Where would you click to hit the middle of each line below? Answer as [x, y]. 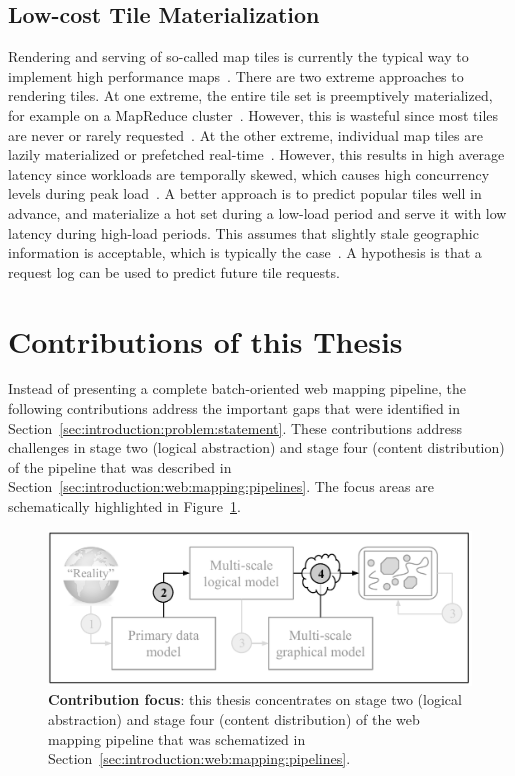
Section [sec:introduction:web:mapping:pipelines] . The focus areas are [221, 486]
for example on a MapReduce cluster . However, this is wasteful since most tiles [253, 114]
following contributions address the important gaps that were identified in [234, 408]
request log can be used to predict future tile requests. [174, 271]
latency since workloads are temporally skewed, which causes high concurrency [249, 173]
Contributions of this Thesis [205, 340]
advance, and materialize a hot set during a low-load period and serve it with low [257, 212]
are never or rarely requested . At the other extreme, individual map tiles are [245, 134]
